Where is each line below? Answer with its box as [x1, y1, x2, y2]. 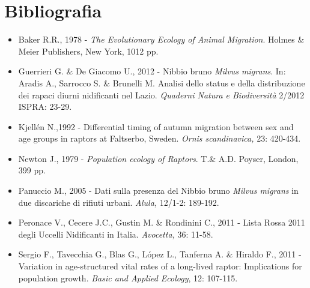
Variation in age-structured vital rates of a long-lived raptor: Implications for [18, 260, 302, 272]
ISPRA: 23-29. [18, 100, 72, 113]
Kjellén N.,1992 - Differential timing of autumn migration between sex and [18, 120, 294, 133]
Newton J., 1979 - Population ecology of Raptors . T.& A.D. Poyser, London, [18, 152, 299, 164]
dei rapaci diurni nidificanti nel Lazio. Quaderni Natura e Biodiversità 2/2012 [18, 88, 305, 101]
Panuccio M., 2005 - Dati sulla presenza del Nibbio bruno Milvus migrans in [18, 184, 299, 197]
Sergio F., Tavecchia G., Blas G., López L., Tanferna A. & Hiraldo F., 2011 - [18, 248, 302, 260]
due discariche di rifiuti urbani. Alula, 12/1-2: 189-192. [18, 196, 219, 208]
